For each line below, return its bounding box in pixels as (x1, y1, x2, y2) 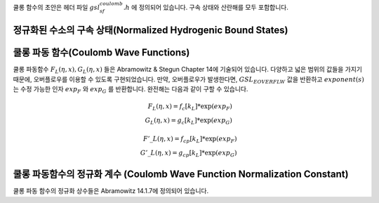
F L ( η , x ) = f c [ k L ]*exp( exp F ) (147, 103, 233, 112)
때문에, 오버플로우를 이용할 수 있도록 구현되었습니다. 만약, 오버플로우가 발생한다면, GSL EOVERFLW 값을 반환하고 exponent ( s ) (13, 74, 365, 85)
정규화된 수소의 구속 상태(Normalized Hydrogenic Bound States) (13, 25, 288, 37)
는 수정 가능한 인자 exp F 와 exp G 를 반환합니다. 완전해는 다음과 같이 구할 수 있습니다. (13, 84, 248, 95)
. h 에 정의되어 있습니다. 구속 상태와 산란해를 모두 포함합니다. (123, 3, 289, 11)
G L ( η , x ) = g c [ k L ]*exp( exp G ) (145, 116, 233, 126)
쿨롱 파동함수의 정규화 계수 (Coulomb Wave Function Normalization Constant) (13, 169, 349, 181)
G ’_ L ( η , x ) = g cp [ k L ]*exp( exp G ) (140, 149, 237, 158)
